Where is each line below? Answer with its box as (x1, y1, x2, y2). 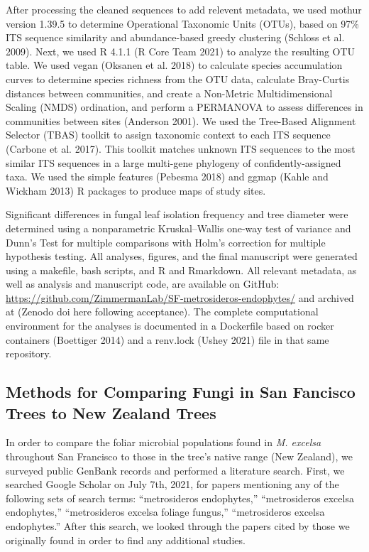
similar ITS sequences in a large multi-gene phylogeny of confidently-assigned (6, 155, 341, 170)
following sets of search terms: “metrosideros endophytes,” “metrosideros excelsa (6, 490, 354, 505)
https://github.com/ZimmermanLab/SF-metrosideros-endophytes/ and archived (6, 290, 354, 305)
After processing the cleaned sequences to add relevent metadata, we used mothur (6, 2, 362, 16)
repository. (6, 346, 52, 361)
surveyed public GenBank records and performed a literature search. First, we (6, 462, 345, 477)
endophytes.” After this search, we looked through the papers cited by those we (6, 519, 350, 533)
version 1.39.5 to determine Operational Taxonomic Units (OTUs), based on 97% (6, 16, 359, 31)
